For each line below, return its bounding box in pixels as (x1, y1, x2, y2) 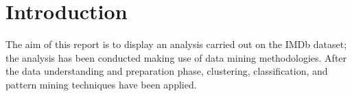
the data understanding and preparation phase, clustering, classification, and (5, 64, 328, 78)
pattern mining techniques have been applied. (5, 77, 197, 91)
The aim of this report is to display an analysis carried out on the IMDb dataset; (5, 37, 347, 51)
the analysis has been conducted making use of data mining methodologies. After (5, 50, 347, 64)
